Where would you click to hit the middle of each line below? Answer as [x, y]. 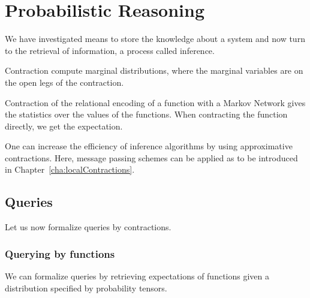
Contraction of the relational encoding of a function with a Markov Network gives [155, 102]
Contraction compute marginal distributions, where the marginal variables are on [154, 70]
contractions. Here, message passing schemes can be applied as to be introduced [151, 157]
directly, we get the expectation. [64, 126]
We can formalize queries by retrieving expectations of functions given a [137, 276]
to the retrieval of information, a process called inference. [110, 50]
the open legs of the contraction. [64, 82]
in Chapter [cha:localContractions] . [70, 169]
